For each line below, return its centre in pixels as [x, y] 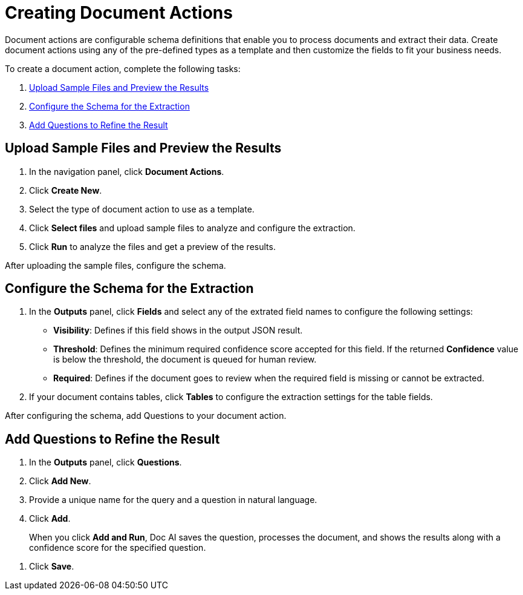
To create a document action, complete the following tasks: [123, 68]
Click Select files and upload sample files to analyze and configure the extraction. [192, 228]
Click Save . [52, 567]
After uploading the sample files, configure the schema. [115, 265]
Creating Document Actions [119, 13]
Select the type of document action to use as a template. [142, 209]
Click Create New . [66, 190]
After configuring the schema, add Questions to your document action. [146, 416]
